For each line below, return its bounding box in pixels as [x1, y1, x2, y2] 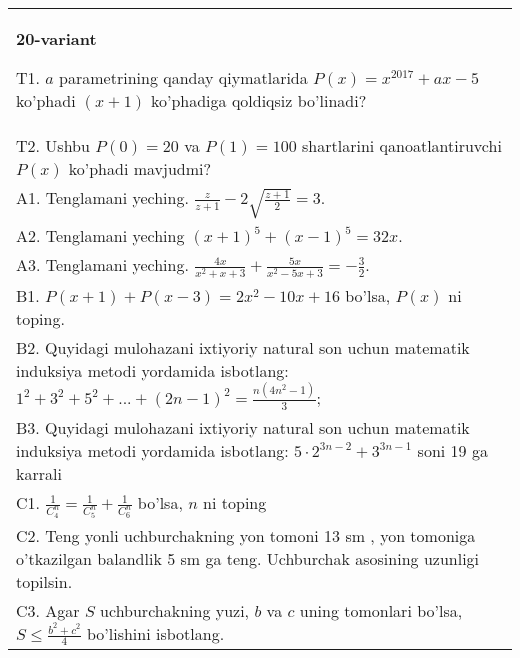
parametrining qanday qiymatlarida [59, 66, 308, 89]
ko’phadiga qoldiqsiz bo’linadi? [150, 89, 367, 112]
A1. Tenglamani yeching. [16, 186, 189, 209]
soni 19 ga [417, 438, 488, 462]
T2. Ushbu [16, 134, 90, 157]
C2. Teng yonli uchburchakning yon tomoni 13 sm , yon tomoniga [16, 523, 476, 547]
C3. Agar [16, 598, 80, 622]
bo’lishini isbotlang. [86, 621, 225, 645]
